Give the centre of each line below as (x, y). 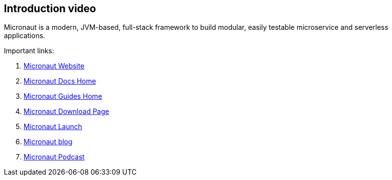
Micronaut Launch (53, 127)
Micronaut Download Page (67, 112)
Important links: (29, 51)
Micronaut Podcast (54, 157)
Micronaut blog (48, 142)
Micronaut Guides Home (63, 96)
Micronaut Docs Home (60, 81)
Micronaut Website (54, 66)
